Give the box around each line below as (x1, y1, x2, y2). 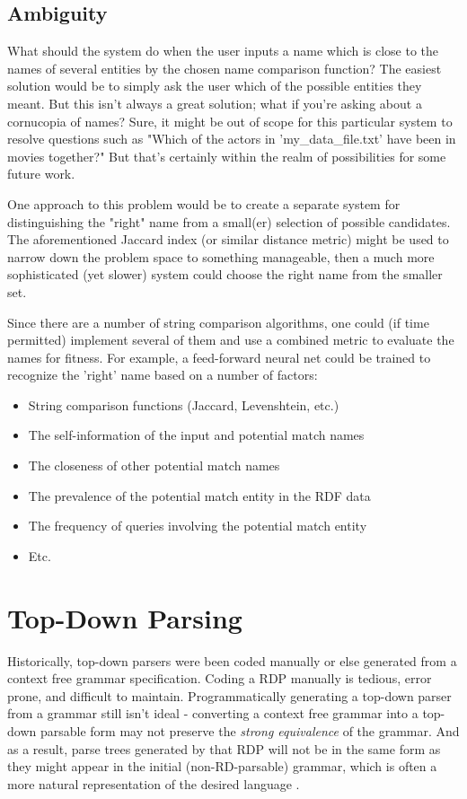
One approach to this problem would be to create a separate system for (7, 194, 401, 213)
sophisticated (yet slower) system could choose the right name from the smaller (7, 265, 443, 284)
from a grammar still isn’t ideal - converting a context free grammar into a (7, 704, 419, 723)
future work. (7, 164, 75, 183)
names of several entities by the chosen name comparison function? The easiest (7, 58, 442, 77)
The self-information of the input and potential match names (28, 426, 365, 444)
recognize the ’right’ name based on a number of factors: (7, 365, 318, 384)
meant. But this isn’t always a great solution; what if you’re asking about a (7, 93, 422, 112)
